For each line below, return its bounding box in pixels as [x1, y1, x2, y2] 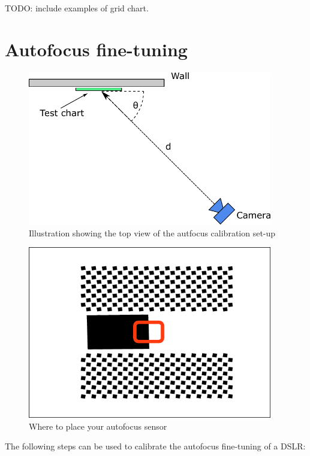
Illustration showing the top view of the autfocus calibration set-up [29, 226, 276, 239]
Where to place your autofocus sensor [29, 419, 167, 432]
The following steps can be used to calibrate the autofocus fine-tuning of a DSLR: [5, 440, 306, 452]
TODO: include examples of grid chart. [5, 2, 149, 14]
